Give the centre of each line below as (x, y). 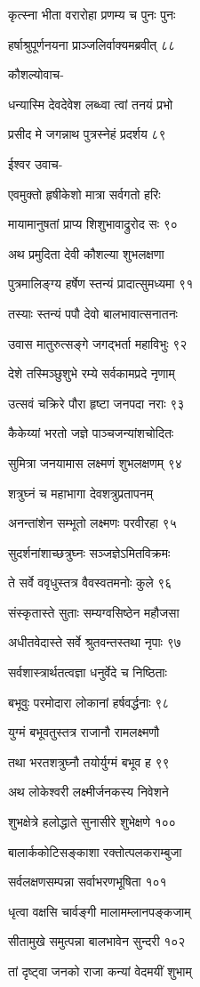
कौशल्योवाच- (36, 74)
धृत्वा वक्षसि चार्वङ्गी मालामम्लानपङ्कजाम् (100, 911)
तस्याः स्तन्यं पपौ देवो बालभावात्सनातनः (93, 313)
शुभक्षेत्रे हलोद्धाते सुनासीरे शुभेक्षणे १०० (92, 822)
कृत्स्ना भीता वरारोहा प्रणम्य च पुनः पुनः (92, 14)
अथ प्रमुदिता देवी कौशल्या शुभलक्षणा (86, 253)
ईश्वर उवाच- (36, 163)
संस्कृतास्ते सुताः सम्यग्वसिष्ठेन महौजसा (94, 612)
